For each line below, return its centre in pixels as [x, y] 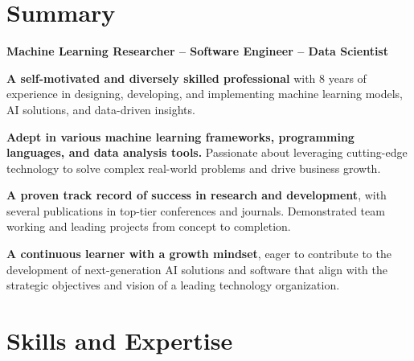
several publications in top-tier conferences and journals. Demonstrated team [196, 210]
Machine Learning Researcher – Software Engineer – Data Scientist [197, 51]
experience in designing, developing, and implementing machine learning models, [205, 94]
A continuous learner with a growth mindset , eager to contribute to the [199, 254]
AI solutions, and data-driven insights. [101, 109]
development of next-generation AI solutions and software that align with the [197, 269]
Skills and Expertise [120, 340]
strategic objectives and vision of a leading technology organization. [173, 285]
